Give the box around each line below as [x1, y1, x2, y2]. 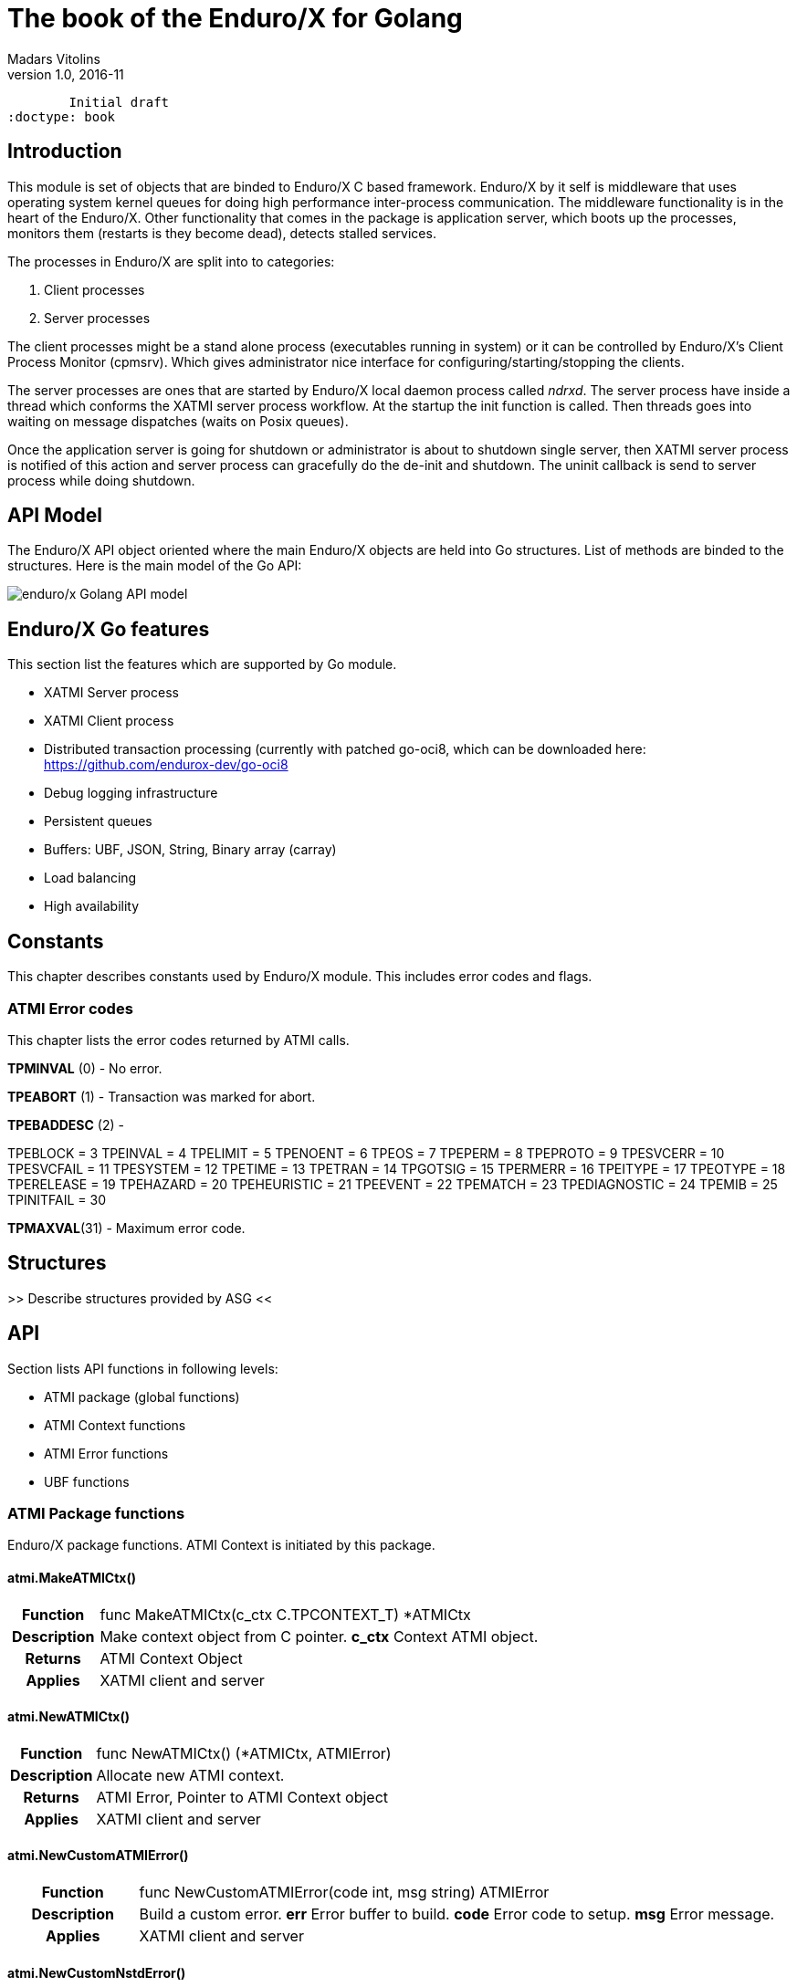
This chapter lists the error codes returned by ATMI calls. [7, 1031, 350, 1048]
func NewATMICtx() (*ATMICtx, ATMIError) [96, 1743, 392, 1762]
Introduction [7, 140, 122, 163]
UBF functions [44, 1473, 130, 1490]
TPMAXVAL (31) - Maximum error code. [7, 1219, 246, 1236]
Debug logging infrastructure [44, 785, 218, 801]
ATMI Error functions [44, 1445, 169, 1461]
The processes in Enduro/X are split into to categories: [7, 253, 335, 269]
